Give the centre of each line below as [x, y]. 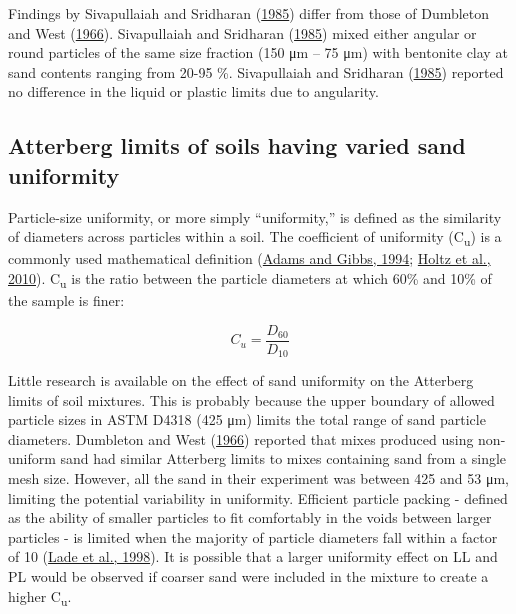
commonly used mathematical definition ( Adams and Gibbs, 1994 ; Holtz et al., [249, 258]
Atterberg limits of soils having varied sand [237, 145]
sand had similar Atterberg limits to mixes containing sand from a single [283, 458]
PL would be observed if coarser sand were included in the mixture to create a [248, 576]
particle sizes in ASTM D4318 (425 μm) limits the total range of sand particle [247, 419]
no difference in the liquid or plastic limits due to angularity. [193, 91]
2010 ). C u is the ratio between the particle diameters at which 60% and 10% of [250, 279]
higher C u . [40, 597]
